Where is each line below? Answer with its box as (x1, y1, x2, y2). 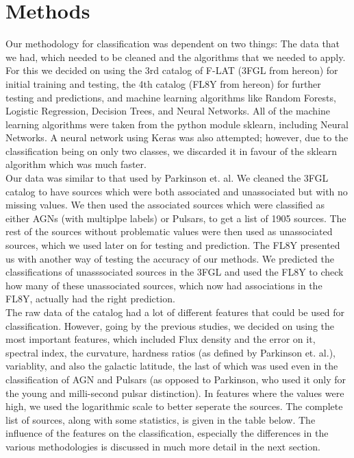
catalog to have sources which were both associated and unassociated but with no (5, 184, 348, 198)
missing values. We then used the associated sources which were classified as (5, 197, 325, 212)
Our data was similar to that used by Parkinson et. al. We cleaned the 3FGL (5, 171, 329, 185)
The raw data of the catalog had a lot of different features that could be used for (5, 305, 344, 319)
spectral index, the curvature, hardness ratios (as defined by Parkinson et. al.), (5, 345, 336, 359)
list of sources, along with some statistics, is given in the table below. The (5, 412, 316, 426)
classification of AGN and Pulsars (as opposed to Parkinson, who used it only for (5, 372, 346, 386)
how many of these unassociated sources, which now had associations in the (5, 278, 323, 292)
